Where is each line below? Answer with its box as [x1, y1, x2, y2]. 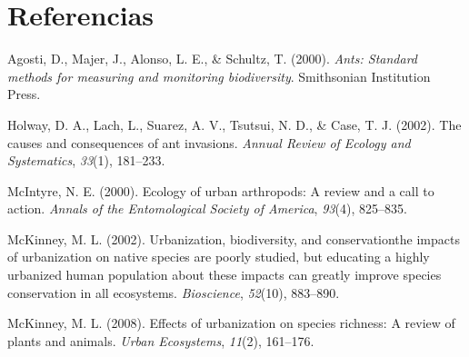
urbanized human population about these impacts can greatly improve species [7, 265, 442, 284]
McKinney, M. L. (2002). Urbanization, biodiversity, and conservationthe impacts [7, 229, 460, 248]
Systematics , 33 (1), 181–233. [7, 151, 165, 170]
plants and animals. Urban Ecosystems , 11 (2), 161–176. [7, 331, 314, 350]
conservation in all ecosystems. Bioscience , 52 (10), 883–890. [7, 283, 340, 302]
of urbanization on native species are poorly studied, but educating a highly [7, 247, 430, 266]
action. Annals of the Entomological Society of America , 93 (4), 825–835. [7, 199, 407, 218]
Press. [7, 84, 41, 104]
